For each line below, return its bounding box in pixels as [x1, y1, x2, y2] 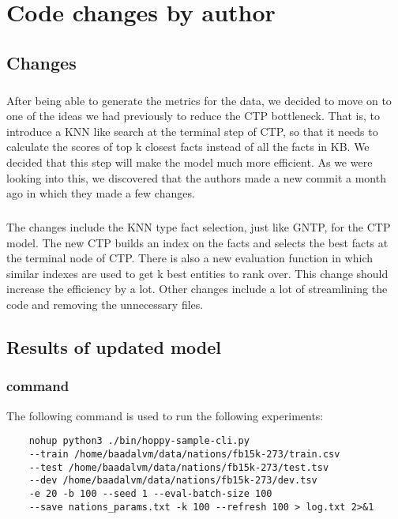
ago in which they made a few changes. [6, 185, 195, 201]
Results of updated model [6, 335, 221, 359]
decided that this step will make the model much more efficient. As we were [6, 153, 373, 170]
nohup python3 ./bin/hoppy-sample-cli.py [28, 435, 250, 447]
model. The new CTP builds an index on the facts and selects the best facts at [6, 234, 389, 250]
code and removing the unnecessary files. [6, 296, 204, 313]
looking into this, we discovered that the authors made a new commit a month [6, 169, 386, 186]
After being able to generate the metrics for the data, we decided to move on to [6, 92, 392, 108]
